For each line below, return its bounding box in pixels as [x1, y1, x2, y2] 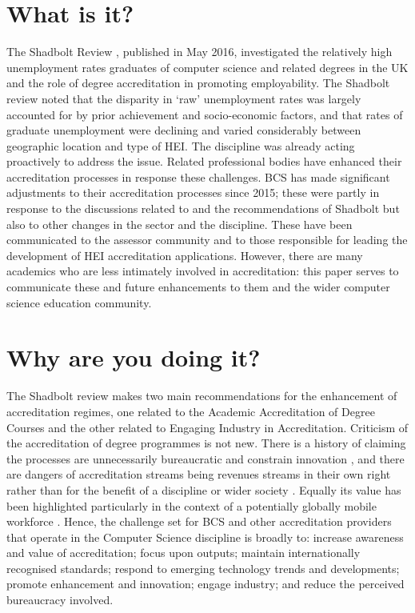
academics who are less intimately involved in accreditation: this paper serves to [6, 262, 399, 279]
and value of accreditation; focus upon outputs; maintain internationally [6, 544, 361, 561]
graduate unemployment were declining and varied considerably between [6, 122, 361, 138]
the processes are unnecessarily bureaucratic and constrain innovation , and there [6, 450, 405, 467]
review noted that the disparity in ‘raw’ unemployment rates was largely [6, 90, 361, 106]
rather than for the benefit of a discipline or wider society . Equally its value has [6, 481, 401, 498]
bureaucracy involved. [6, 591, 114, 608]
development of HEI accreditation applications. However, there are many [6, 246, 363, 263]
